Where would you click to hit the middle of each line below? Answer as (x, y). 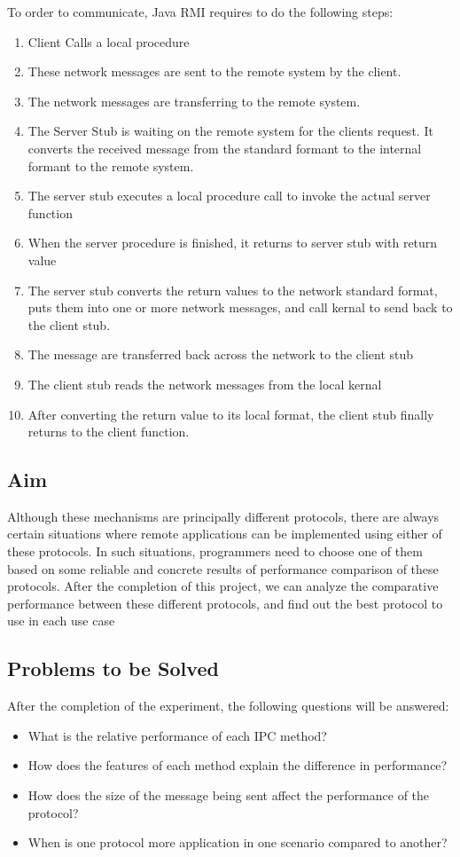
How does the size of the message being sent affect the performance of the (229, 795)
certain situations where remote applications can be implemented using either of (225, 534)
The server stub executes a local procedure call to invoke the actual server (229, 196)
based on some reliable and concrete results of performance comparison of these (223, 568)
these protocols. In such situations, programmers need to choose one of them (215, 551)
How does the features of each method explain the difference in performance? (238, 765)
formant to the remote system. (111, 165)
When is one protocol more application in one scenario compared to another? (238, 842)
